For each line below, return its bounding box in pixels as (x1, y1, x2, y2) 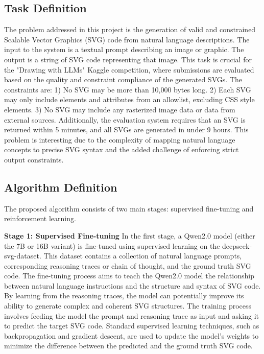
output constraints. (4, 154, 64, 164)
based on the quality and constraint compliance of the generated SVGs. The (4, 74, 242, 85)
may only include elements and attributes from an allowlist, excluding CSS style (4, 94, 255, 105)
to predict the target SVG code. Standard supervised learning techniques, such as (4, 320, 259, 331)
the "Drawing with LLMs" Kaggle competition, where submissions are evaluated (4, 64, 254, 75)
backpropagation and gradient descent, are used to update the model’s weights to (4, 330, 259, 341)
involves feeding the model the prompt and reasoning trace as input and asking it (4, 310, 259, 321)
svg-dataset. (4, 250, 41, 261)
